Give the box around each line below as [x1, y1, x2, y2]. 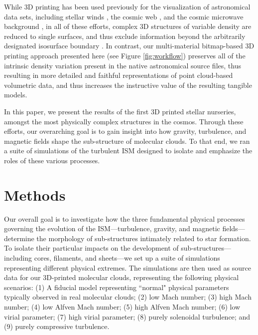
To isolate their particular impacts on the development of [4, 243, 179, 253]
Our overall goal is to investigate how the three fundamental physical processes [4, 213, 245, 224]
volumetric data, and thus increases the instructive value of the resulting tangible [4, 79, 252, 90]
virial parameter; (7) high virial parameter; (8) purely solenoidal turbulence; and [4, 311, 250, 322]
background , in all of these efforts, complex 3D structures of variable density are [4, 21, 252, 31]
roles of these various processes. [4, 155, 100, 165]
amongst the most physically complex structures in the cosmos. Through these [4, 116, 244, 126]
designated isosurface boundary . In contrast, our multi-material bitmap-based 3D [4, 40, 255, 51]
